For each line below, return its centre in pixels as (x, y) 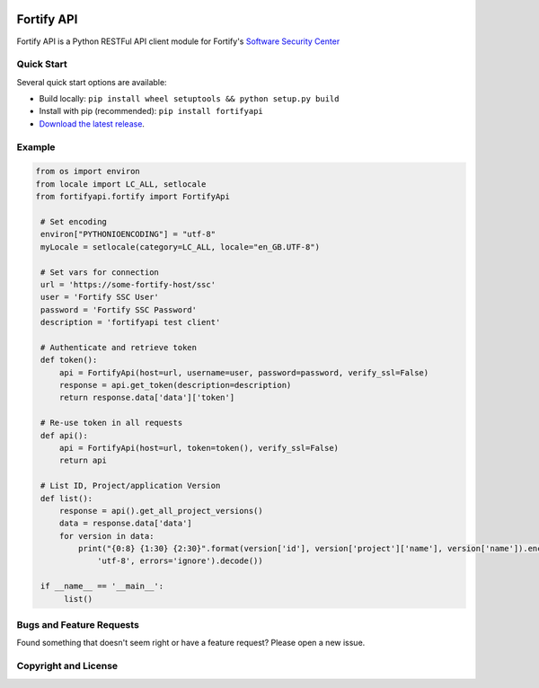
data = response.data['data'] (125, 524)
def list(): (67, 498)
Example (36, 146)
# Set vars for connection (100, 272)
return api (83, 461)
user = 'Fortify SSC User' (100, 297)
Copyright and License (67, 666)
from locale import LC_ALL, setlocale (121, 184)
